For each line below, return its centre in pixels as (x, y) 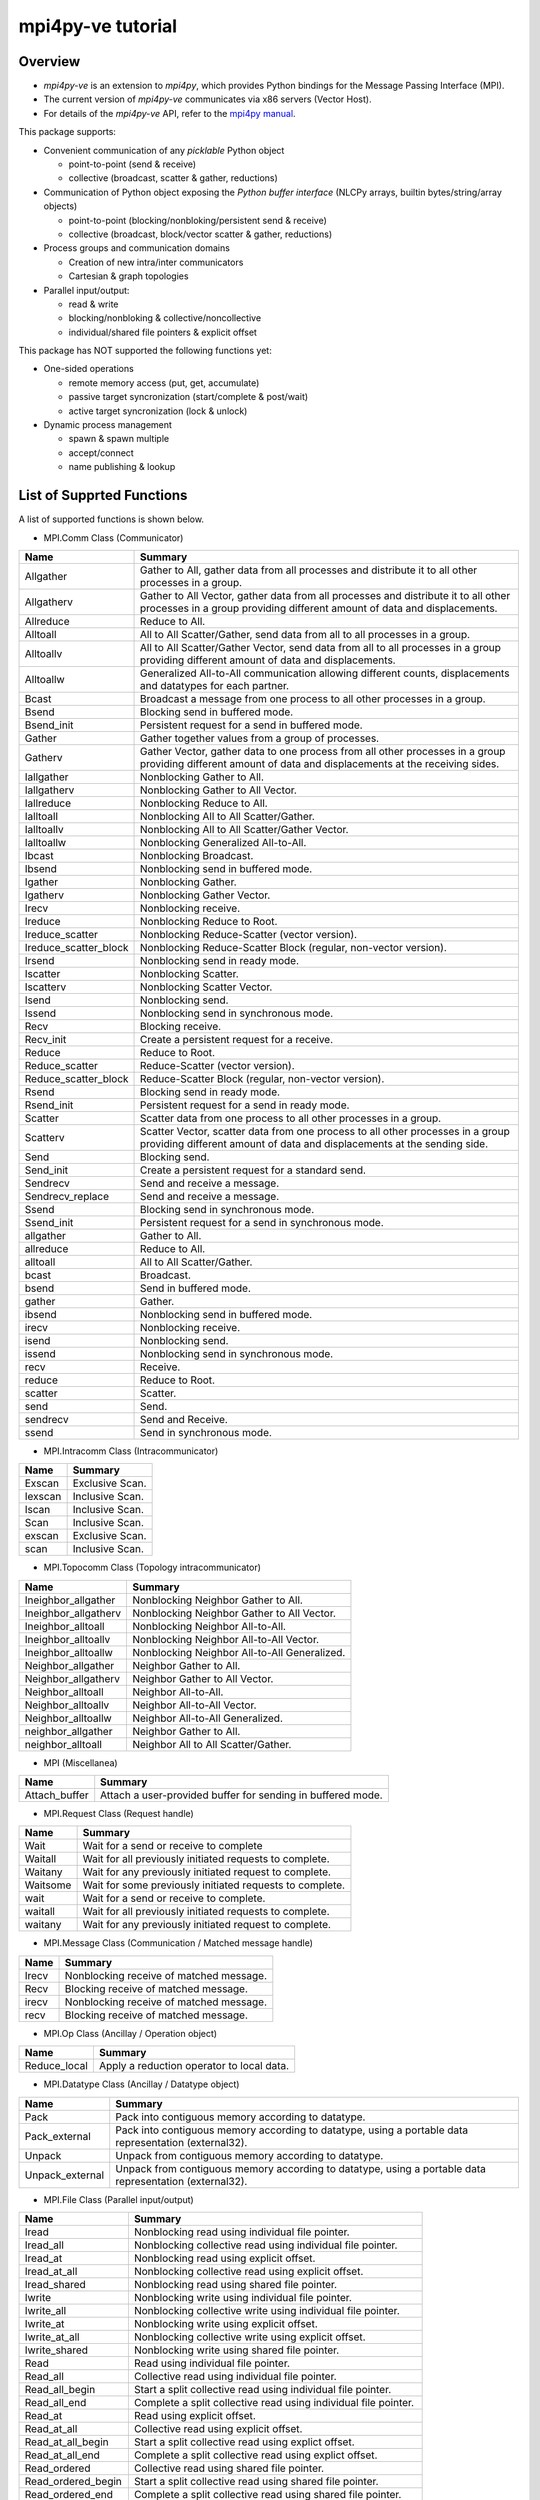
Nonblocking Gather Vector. (205, 895)
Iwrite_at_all (52, 2337)
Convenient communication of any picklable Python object (164, 150)
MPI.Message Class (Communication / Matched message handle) (178, 1943)
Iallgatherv (49, 790)
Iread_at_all (51, 2272)
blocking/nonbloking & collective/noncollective (165, 318)
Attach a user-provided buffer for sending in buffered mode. (242, 1795)
